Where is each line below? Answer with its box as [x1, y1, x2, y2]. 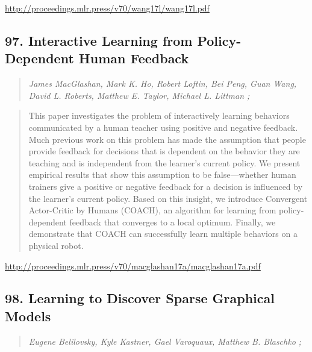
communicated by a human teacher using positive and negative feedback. [28, 121, 298, 133]
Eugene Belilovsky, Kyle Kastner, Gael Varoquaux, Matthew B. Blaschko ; [28, 335, 302, 347]
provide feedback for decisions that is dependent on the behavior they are [28, 145, 300, 157]
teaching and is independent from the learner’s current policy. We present [28, 156, 301, 169]
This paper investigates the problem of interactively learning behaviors [28, 109, 290, 122]
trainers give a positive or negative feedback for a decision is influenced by [28, 180, 303, 192]
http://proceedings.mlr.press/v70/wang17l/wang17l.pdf [5, 2, 210, 14]
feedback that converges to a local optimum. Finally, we [69, 215, 276, 228]
